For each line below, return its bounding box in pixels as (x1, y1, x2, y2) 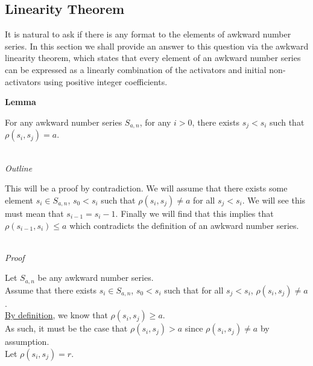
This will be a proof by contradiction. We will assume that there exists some (5, 182, 288, 194)
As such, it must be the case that (5, 322, 128, 335)
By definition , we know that (5, 309, 108, 321)
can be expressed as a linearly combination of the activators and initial (5, 63, 267, 75)
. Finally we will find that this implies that (115, 207, 274, 219)
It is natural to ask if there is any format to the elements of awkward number (5, 28, 291, 40)
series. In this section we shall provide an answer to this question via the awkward (5, 39, 309, 52)
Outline (5, 161, 33, 174)
